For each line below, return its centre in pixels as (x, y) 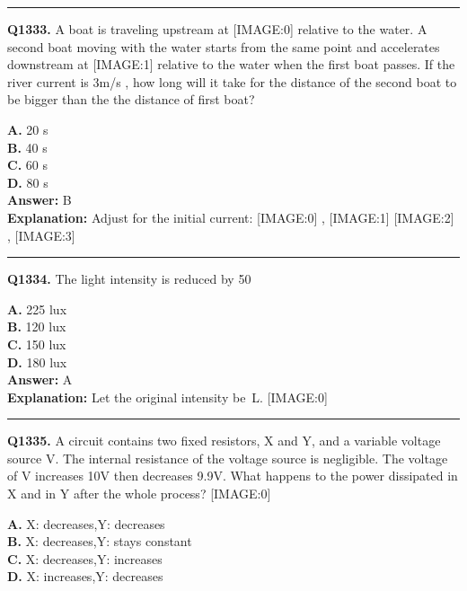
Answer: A (40, 379)
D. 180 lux (37, 362)
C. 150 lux (37, 344)
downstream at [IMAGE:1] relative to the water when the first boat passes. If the (231, 64)
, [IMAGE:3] (41, 235)
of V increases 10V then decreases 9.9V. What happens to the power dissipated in (233, 476)
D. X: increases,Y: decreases (85, 576)
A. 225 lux (37, 309)
